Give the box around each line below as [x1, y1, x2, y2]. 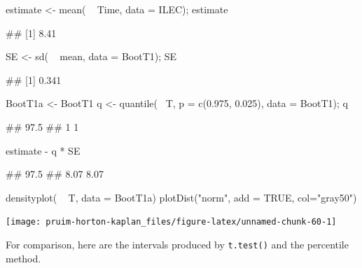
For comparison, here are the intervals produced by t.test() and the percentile [6, 237, 349, 251]
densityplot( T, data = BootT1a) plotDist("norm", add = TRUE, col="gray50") [6, 190, 357, 204]
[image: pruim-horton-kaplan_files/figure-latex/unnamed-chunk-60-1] [6, 217, 337, 227]
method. [6, 251, 41, 265]
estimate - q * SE [6, 143, 81, 157]
